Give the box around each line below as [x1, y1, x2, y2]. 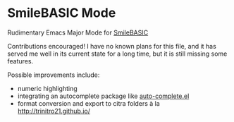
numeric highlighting [17, 84, 78, 92]
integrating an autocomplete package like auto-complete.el [17, 92, 190, 100]
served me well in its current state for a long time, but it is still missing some [7, 49, 228, 58]
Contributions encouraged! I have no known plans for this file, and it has [7, 42, 216, 50]
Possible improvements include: [7, 71, 100, 79]
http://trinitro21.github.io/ [17, 106, 90, 115]
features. [7, 56, 34, 65]
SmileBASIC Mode [7, 5, 116, 21]
